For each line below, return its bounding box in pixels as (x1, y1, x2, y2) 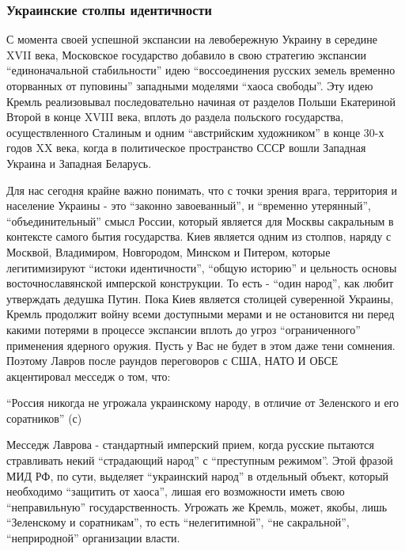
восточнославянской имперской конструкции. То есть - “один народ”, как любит (6, 275, 394, 291)
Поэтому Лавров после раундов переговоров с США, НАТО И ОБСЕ (6, 352, 339, 369)
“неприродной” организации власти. (6, 530, 180, 546)
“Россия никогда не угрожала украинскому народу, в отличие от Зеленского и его (6, 394, 399, 411)
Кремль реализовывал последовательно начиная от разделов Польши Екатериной (6, 93, 396, 109)
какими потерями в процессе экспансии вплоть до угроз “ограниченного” (6, 321, 361, 337)
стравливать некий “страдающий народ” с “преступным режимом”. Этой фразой (6, 452, 393, 469)
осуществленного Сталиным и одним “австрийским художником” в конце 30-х (6, 123, 384, 140)
